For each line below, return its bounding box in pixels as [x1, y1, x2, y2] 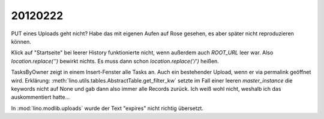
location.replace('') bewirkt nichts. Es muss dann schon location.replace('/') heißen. [11, 57, 219, 65]
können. [11, 38, 31, 45]
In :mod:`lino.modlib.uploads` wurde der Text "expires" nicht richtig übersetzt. [11, 105, 204, 112]
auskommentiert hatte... [11, 93, 70, 101]
